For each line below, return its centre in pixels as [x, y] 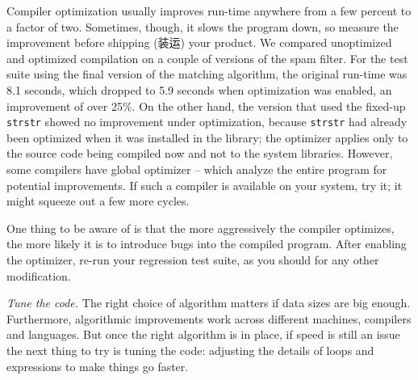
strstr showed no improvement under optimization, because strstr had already [207, 122]
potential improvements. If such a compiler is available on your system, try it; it [205, 185]
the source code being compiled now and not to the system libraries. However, [200, 153]
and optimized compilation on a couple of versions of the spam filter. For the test [207, 58]
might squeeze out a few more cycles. [98, 201]
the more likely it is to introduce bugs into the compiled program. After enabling [207, 244]
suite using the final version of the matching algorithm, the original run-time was [207, 74]
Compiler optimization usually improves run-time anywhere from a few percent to [209, 11]
